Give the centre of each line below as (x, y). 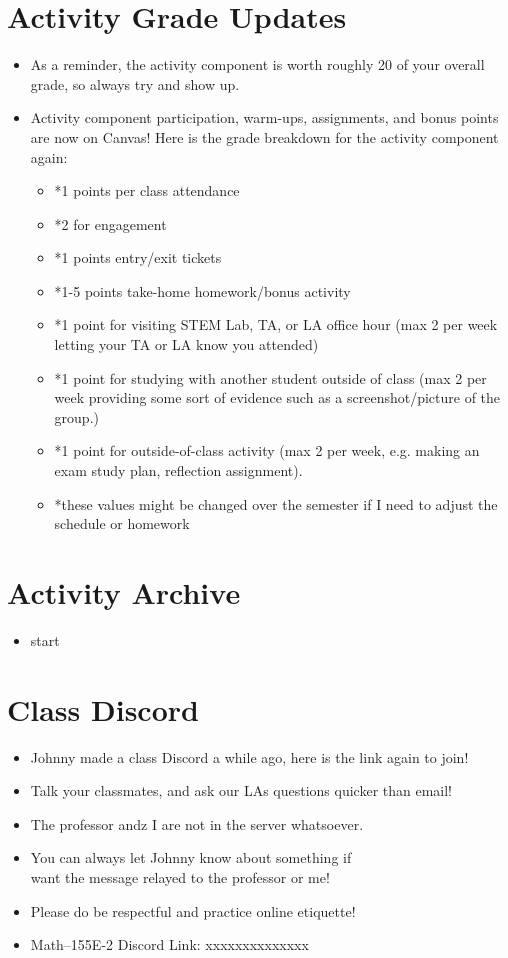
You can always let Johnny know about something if (191, 857)
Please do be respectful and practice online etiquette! (193, 910)
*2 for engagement (110, 223)
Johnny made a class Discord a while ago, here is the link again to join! (249, 756)
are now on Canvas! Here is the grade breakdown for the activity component (264, 136)
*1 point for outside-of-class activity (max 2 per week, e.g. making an (267, 450)
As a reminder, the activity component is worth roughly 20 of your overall (257, 64)
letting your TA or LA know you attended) (186, 344)
